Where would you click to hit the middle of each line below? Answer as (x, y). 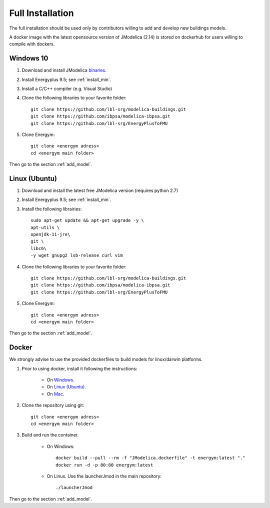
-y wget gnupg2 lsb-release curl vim (77, 255)
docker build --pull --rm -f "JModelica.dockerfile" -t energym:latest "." (150, 458)
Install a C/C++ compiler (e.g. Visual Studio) (67, 89)
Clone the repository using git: (53, 405)
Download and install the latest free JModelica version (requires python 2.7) (100, 190)
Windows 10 (29, 58)
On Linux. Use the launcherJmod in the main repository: (104, 476)
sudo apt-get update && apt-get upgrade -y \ (87, 220)
